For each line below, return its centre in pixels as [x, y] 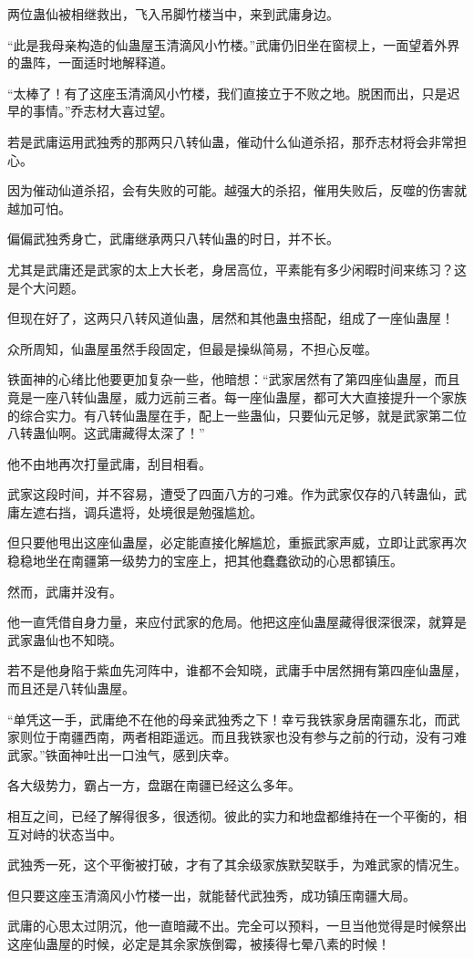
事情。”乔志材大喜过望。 [103, 111]
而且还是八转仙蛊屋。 [71, 688]
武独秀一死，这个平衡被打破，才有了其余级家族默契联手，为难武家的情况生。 [237, 865]
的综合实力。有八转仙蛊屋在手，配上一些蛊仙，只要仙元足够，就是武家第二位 [237, 415]
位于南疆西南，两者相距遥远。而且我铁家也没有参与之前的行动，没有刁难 [249, 737]
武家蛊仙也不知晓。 [65, 639]
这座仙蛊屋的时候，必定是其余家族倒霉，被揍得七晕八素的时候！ [199, 943]
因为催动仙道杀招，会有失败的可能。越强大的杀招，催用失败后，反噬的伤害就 [237, 190]
